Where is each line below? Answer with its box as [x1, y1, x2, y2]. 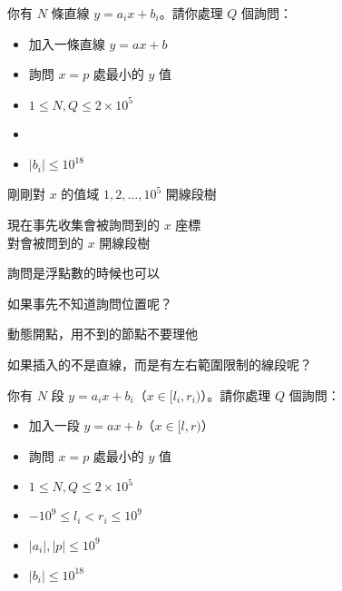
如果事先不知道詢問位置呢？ [7, 293, 172, 312]
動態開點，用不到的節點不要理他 [7, 324, 198, 343]
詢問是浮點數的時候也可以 [7, 263, 160, 282]
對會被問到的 [7, 232, 83, 251]
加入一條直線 [28, 34, 105, 53]
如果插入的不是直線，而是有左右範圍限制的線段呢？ [7, 354, 312, 373]
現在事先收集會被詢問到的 [7, 214, 160, 233]
